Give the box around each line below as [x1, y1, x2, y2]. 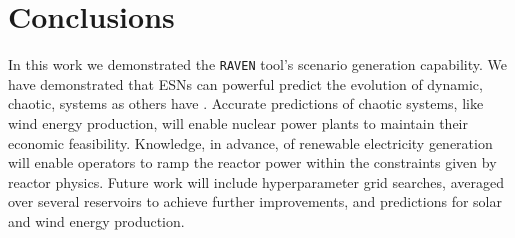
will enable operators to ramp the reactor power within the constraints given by [8, 152, 497, 173]
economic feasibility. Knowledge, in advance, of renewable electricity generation [8, 132, 493, 153]
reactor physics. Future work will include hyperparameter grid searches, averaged [8, 171, 504, 192]
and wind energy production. [8, 210, 185, 231]
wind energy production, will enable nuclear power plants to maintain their [8, 112, 468, 133]
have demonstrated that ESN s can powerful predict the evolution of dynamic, [8, 73, 483, 94]
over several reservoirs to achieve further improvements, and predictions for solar [8, 191, 502, 212]
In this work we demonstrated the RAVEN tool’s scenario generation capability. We [8, 54, 508, 75]
